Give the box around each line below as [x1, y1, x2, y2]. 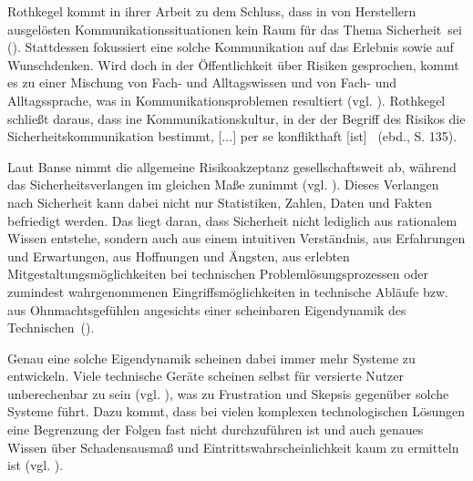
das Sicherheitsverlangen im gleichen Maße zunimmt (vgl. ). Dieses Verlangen [7, 175, 439, 194]
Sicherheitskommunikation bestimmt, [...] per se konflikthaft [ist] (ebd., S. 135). [7, 127, 458, 146]
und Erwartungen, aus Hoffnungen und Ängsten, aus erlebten [7, 246, 350, 265]
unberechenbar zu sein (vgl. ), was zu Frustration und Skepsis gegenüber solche [7, 384, 449, 403]
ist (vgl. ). [7, 455, 64, 475]
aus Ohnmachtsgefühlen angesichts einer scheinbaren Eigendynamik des [7, 300, 406, 319]
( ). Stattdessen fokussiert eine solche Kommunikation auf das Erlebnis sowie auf [7, 37, 454, 56]
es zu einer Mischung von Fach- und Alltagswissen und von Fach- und [7, 73, 397, 92]
